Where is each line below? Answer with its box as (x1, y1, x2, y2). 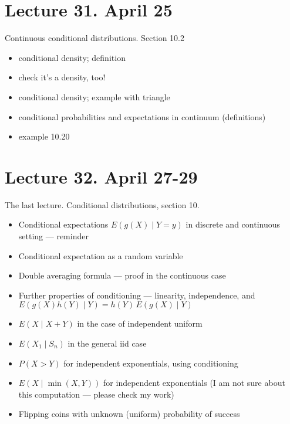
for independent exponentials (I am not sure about (103, 376, 285, 389)
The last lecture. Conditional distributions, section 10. (5, 198, 200, 211)
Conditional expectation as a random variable (18, 249, 183, 262)
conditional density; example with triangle (18, 90, 170, 103)
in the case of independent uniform (77, 317, 203, 330)
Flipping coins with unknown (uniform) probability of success (18, 408, 240, 420)
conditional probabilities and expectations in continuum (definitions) (18, 110, 266, 123)
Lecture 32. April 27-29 (5, 164, 198, 188)
